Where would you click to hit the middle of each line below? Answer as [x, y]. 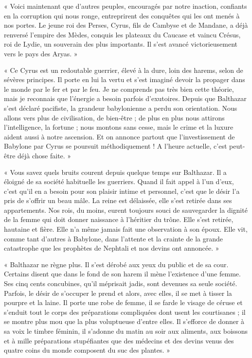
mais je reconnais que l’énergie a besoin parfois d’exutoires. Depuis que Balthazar [125, 98]
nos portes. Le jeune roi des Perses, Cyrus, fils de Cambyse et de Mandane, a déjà [126, 25]
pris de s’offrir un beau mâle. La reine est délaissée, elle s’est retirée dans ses [118, 200]
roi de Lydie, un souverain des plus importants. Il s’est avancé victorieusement [121, 44]
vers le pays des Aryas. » [41, 53]
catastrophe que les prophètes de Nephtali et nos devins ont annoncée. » [112, 248]
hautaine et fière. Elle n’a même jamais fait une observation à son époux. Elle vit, [126, 229]
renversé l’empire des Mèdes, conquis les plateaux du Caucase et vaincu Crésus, [122, 34]
